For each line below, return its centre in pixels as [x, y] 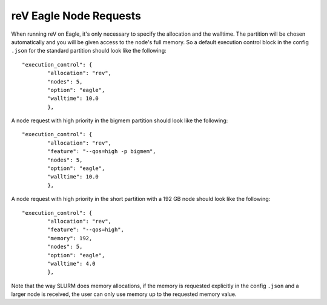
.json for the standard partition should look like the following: [89, 51]
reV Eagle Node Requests [76, 16]
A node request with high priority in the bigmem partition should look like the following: [120, 120]
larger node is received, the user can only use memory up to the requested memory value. [124, 294]
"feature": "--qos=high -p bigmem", [102, 152]
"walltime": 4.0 [71, 264]
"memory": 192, [70, 238]
